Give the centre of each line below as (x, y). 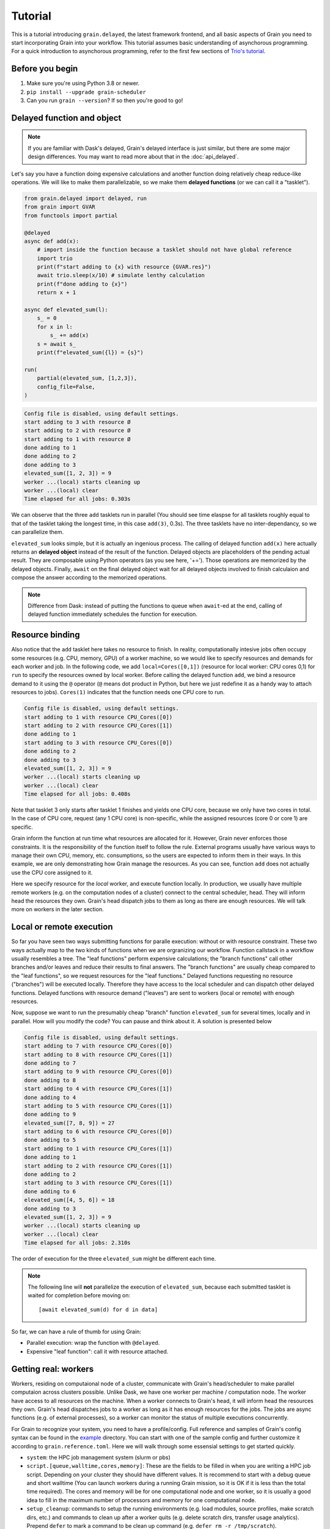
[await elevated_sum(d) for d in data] (98, 1309)
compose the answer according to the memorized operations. (89, 577)
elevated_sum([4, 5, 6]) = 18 (69, 1200)
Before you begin (45, 69)
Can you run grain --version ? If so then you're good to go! (105, 100)
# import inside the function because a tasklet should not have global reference (164, 250)
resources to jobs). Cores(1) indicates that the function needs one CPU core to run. (118, 692)
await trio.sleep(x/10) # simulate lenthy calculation (121, 276)
